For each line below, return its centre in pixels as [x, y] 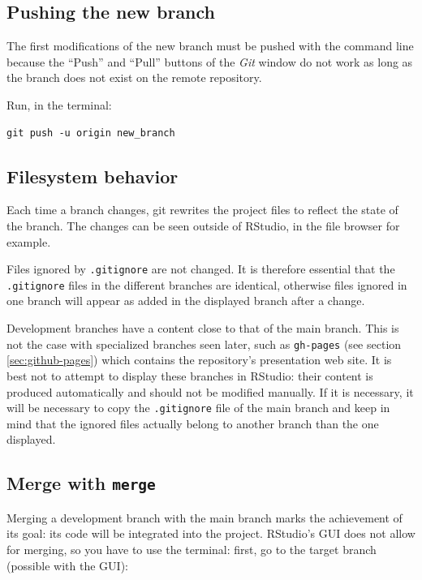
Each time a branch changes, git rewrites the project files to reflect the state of [202, 210]
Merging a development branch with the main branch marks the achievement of [205, 517]
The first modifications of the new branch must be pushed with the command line [210, 46]
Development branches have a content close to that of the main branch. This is [203, 328]
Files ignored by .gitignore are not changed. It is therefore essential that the [201, 269]
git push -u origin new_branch [91, 133]
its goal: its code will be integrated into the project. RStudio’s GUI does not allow [211, 533]
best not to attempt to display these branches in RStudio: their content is [190, 375]
